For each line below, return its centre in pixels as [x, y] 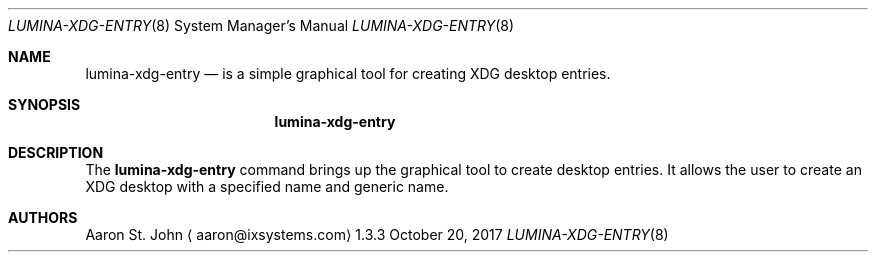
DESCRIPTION [56, 152]
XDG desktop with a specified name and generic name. [267, 186]
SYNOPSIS [44, 104]
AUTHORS [43, 217]
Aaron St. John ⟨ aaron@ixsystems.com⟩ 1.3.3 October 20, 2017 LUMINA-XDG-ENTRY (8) [377, 234]
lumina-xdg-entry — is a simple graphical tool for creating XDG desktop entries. [348, 73]
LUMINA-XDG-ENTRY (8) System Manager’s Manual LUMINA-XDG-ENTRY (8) [261, 25]
